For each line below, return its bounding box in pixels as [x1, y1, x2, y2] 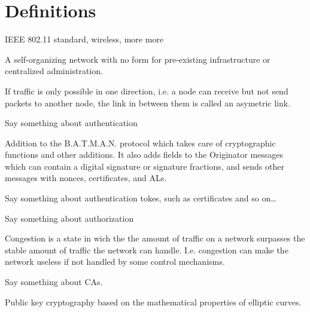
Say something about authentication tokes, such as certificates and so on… [5, 192, 276, 204]
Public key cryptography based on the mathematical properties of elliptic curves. [5, 295, 302, 308]
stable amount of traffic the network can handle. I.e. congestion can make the [5, 243, 288, 256]
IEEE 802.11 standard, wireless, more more [5, 33, 164, 45]
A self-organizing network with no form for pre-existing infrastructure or [5, 53, 271, 65]
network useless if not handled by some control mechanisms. [5, 255, 225, 268]
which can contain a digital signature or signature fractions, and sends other [5, 160, 284, 172]
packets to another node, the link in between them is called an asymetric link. [5, 96, 291, 109]
